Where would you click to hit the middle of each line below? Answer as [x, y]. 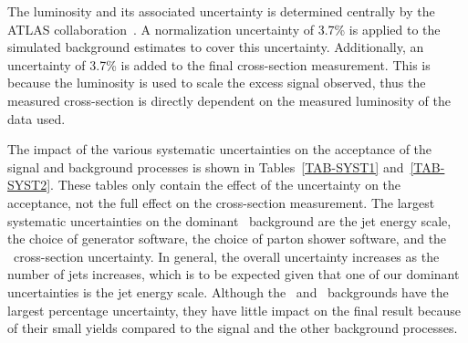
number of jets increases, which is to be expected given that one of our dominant [234, 274]
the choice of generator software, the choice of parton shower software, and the [227, 239]
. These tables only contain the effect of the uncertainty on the [226, 185]
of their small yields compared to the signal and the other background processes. [233, 328]
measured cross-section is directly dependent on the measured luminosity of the [229, 100]
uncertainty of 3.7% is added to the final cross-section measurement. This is [219, 64]
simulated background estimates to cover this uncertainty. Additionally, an [216, 47]
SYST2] [29, 185]
